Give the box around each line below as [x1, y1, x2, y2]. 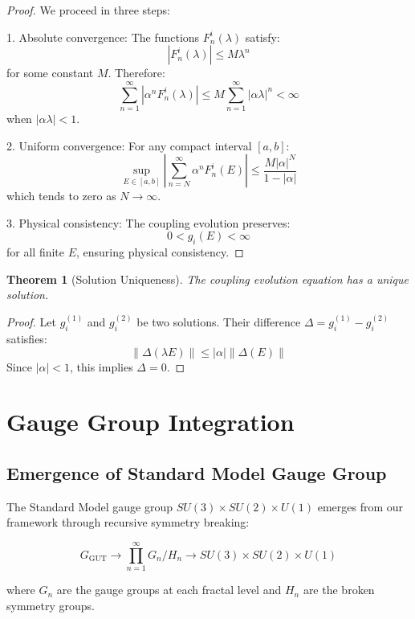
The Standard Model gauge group [6, 498, 173, 514]
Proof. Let [6, 314, 56, 330]
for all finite [6, 244, 65, 260]
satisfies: [6, 330, 47, 347]
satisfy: [245, 28, 280, 45]
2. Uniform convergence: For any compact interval [6, 137, 252, 154]
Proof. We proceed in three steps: [6, 2, 170, 18]
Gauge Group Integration [6, 405, 295, 438]
